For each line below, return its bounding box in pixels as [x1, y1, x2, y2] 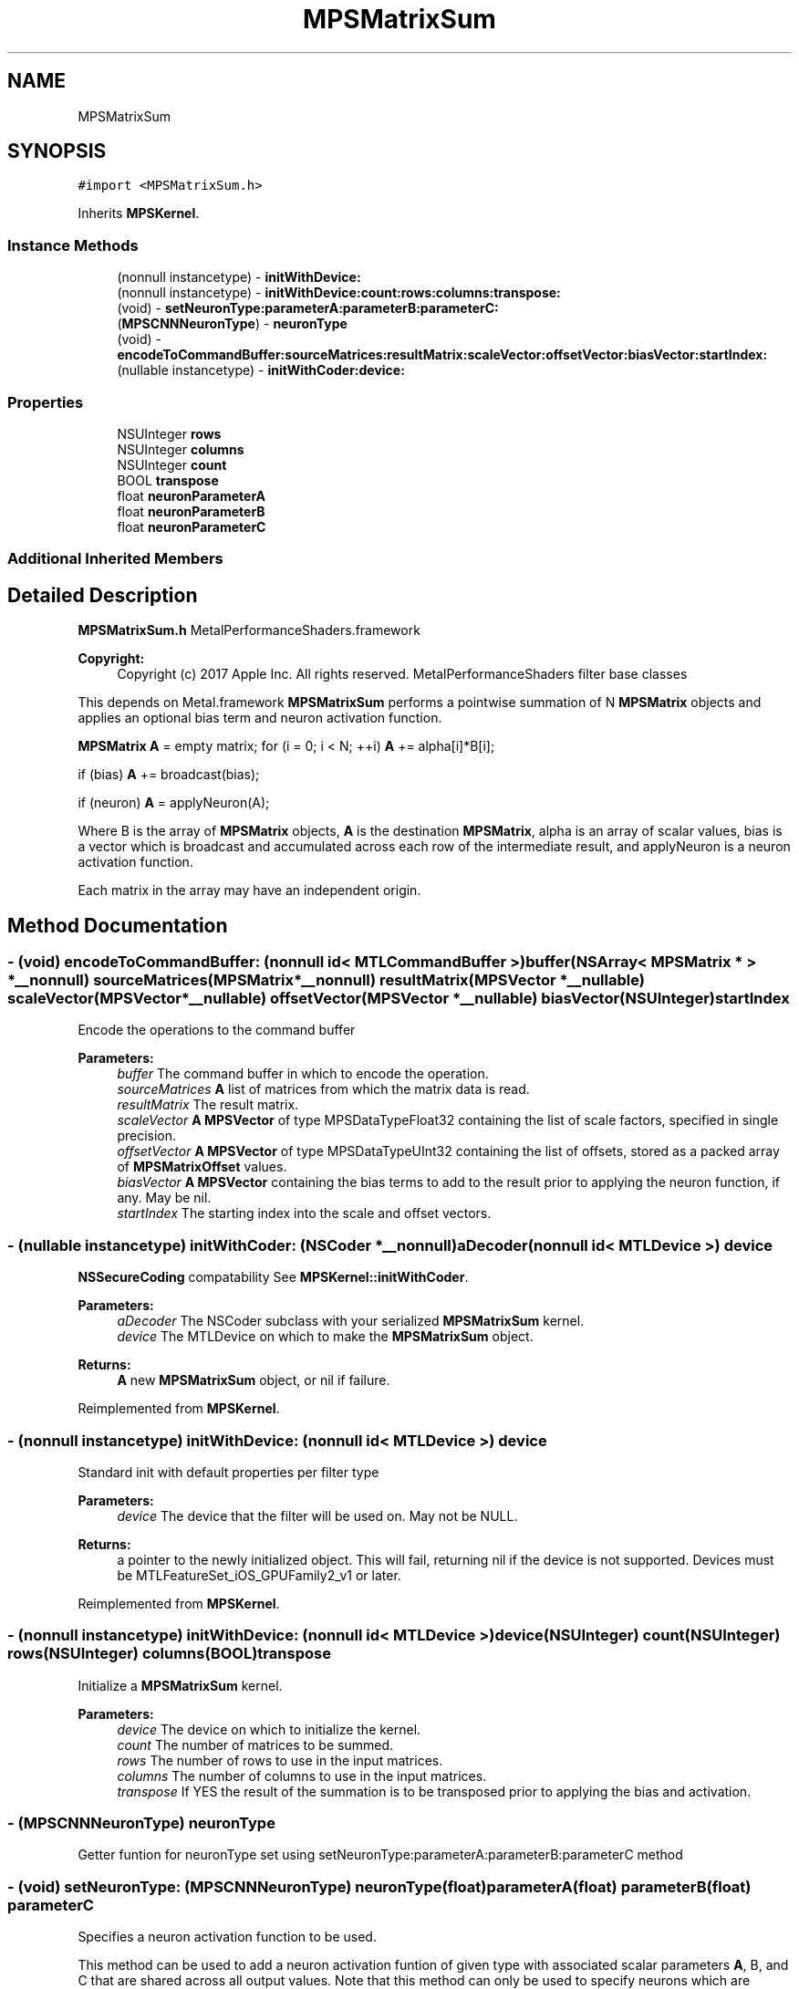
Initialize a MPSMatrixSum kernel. [78, 1677, 283, 1693]
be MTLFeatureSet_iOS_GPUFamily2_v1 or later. [117, 1567, 401, 1583]
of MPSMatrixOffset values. [117, 1159, 287, 1175]
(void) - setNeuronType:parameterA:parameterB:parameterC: [117, 300, 499, 317]
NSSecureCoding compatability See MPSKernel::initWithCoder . [78, 1269, 469, 1286]
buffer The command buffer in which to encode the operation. [117, 1066, 489, 1082]
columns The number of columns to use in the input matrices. [117, 1767, 487, 1784]
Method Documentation [7, 913, 228, 937]
